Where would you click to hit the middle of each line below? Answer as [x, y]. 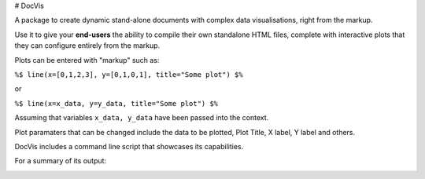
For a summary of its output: [60, 161]
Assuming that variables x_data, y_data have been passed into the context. [142, 118]
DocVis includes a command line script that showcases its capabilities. [129, 146]
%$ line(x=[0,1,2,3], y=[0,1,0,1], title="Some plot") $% [129, 74]
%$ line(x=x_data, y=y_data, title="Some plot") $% [116, 103]
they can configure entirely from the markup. [87, 46]
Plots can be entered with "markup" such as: [87, 60]
